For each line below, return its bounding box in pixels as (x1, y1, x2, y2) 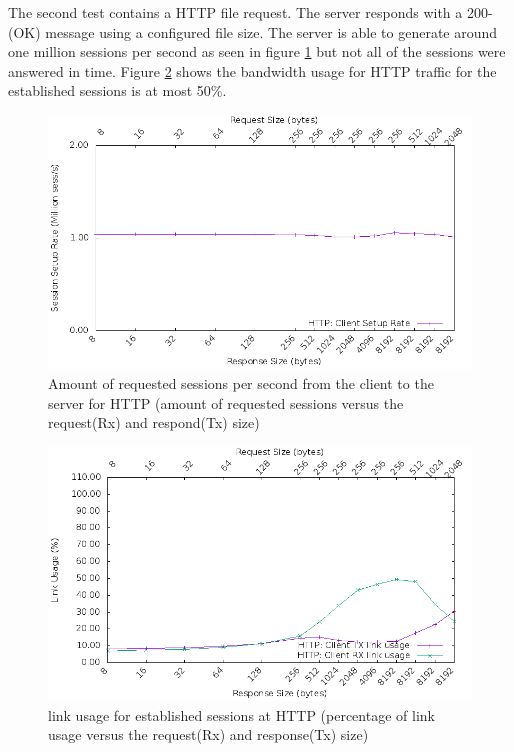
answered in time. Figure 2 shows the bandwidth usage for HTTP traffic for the (8, 60, 497, 81)
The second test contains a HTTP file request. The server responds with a (8, 2, 463, 22)
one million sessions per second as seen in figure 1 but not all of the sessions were (8, 41, 506, 62)
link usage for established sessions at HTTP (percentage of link (48, 704, 435, 725)
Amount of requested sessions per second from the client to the (48, 372, 434, 393)
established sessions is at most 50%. (8, 80, 227, 101)
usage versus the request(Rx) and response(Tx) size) (48, 724, 369, 745)
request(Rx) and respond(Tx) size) (48, 412, 260, 433)
